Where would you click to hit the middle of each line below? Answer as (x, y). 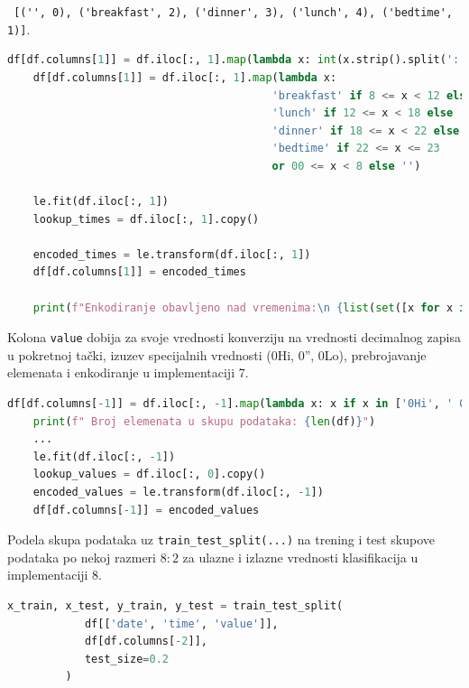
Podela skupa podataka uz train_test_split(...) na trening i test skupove (221, 539)
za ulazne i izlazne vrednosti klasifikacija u (300, 557)
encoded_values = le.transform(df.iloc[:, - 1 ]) (178, 493)
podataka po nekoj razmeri (82, 557)
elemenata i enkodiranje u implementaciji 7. (128, 372)
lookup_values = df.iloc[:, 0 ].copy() (149, 474)
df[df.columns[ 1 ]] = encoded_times (139, 272)
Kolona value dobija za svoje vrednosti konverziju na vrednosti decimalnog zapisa (234, 337)
